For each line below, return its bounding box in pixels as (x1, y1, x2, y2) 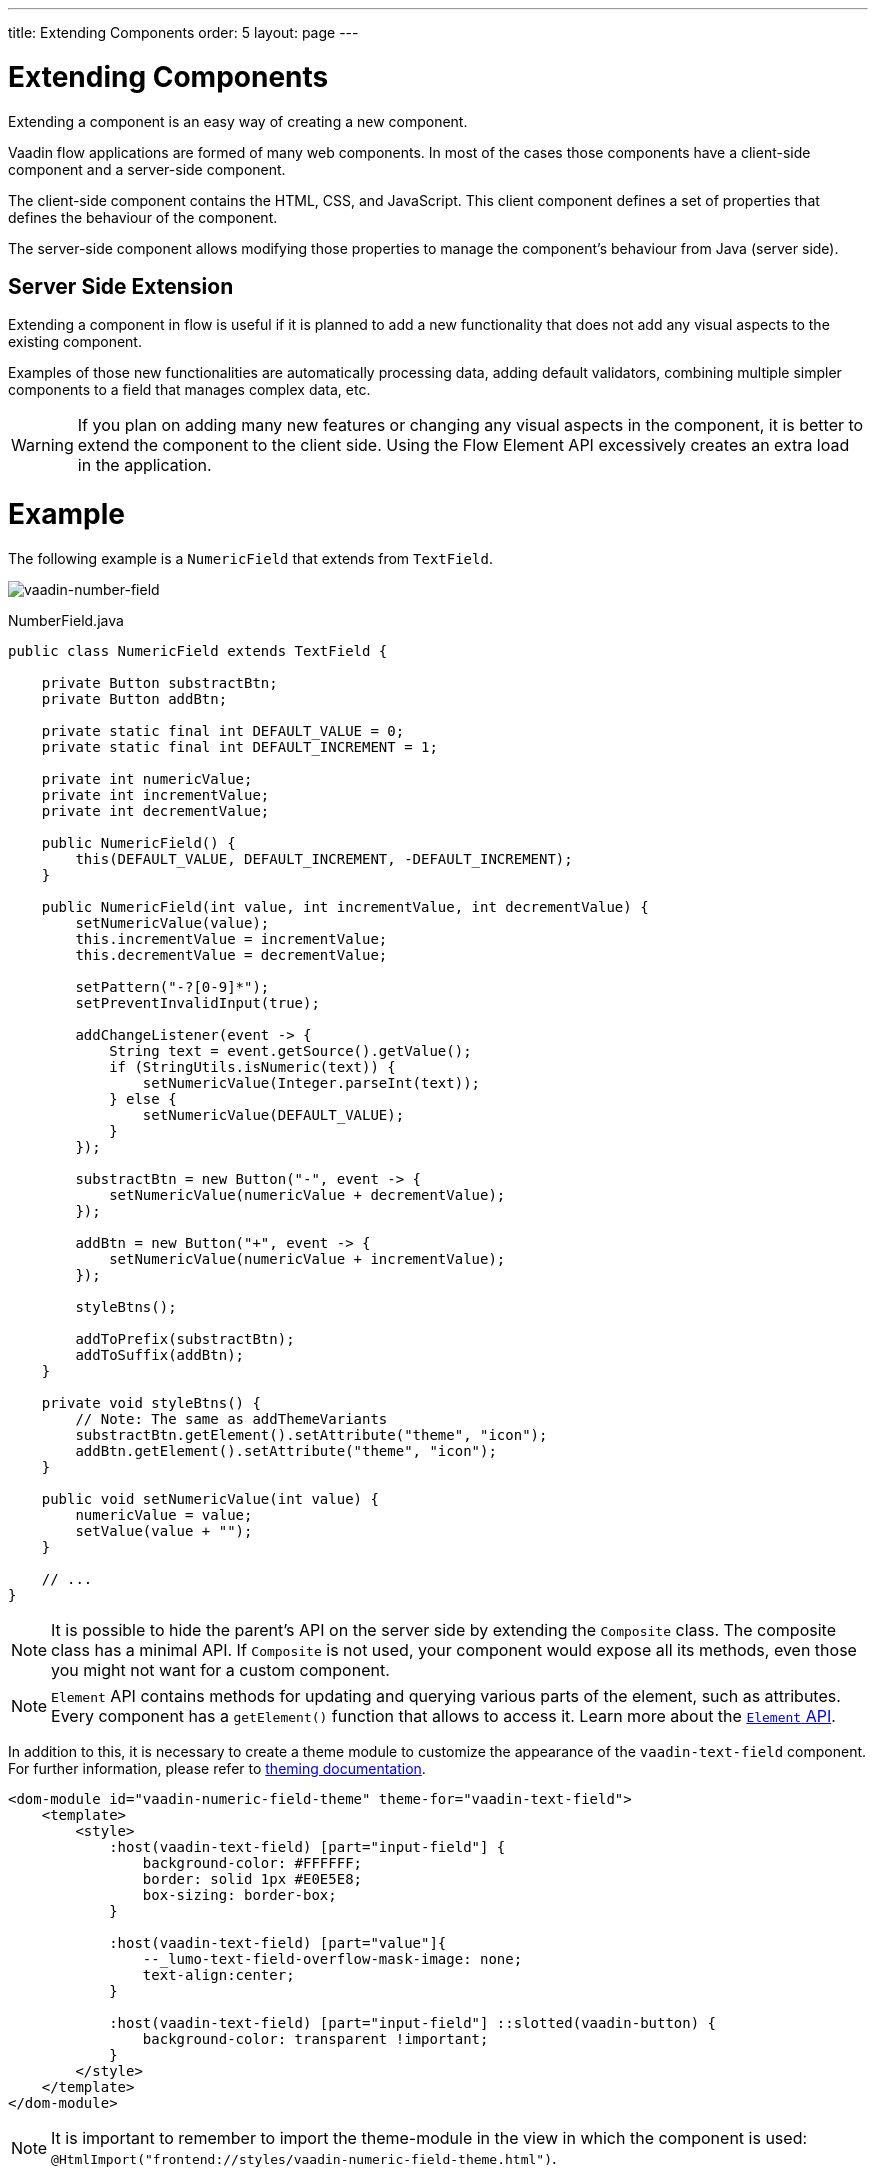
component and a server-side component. (8, 160, 286, 178)
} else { (109, 1090, 177, 1107)
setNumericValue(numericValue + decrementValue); (109, 1186, 506, 1203)
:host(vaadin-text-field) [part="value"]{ (109, 1934, 447, 1951)
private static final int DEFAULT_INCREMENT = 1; (41, 738, 438, 755)
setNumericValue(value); (75, 914, 270, 931)
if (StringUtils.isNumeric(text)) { (109, 1058, 396, 1075)
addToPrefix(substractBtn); (75, 1330, 295, 1347)
